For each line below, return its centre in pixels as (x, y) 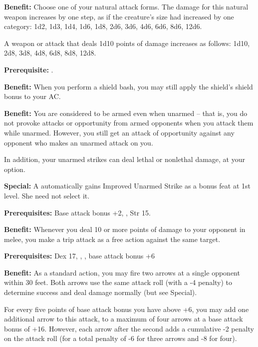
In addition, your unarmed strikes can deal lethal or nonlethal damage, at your (125, 159)
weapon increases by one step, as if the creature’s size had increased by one (119, 16)
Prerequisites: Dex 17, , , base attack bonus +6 (79, 256)
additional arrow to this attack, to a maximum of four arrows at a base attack (124, 319)
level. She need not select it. (47, 195)
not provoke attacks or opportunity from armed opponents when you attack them (129, 123)
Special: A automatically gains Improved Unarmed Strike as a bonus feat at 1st (127, 186)
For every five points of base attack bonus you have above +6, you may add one (127, 309)
